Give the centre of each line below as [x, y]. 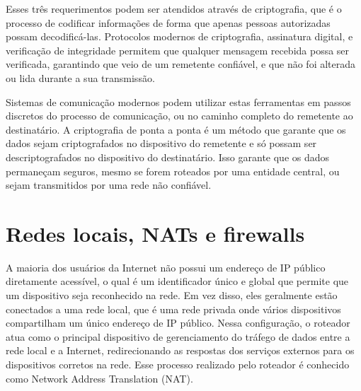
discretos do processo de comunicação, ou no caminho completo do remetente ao [179, 116]
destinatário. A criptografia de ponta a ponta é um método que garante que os [176, 129]
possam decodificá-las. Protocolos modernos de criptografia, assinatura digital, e [179, 36]
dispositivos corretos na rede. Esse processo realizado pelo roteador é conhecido [178, 364]
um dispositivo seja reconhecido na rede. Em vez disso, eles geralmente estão [172, 295]
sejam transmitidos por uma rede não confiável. [109, 185]
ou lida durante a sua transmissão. [80, 77]
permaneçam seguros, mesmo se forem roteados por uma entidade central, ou [173, 171]
